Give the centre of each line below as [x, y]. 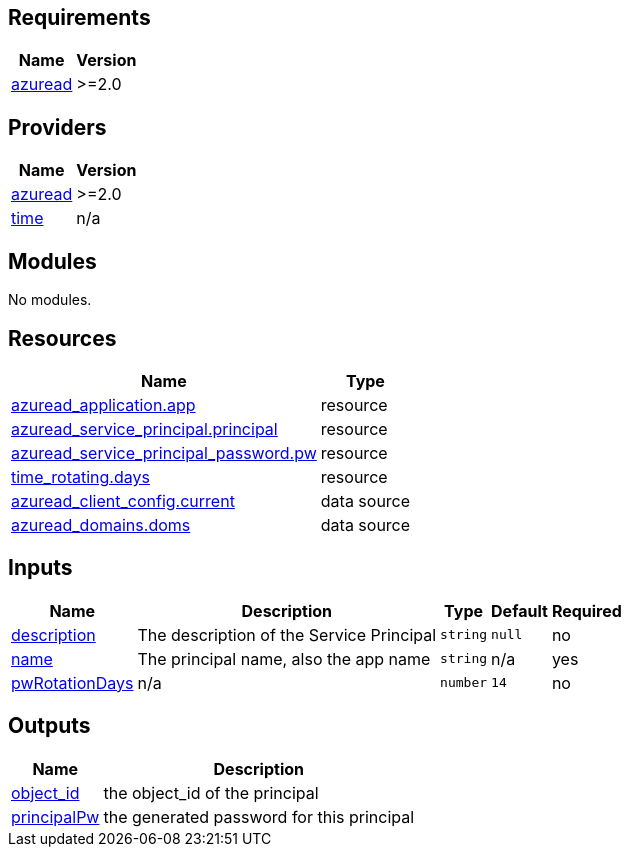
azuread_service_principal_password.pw [164, 452]
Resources [62, 338]
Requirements [79, 17]
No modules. [50, 300]
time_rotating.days [80, 476]
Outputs [49, 726]
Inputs [40, 568]
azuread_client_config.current [123, 500]
